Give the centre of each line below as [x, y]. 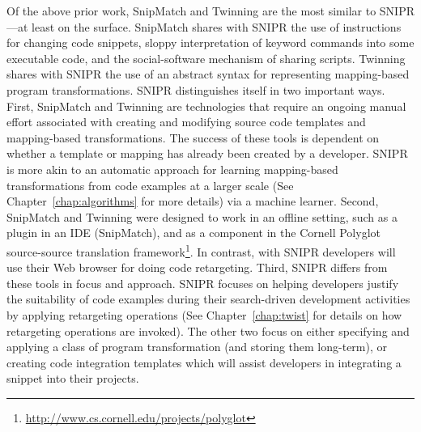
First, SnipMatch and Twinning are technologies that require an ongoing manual [206, 106]
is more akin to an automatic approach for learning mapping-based [172, 169]
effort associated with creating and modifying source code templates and [186, 122]
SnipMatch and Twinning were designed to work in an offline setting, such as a [202, 216]
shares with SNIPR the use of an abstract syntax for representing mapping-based [208, 74]
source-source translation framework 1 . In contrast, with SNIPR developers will [201, 250]
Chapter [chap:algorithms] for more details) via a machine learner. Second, [193, 201]
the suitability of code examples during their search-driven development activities [208, 299]
